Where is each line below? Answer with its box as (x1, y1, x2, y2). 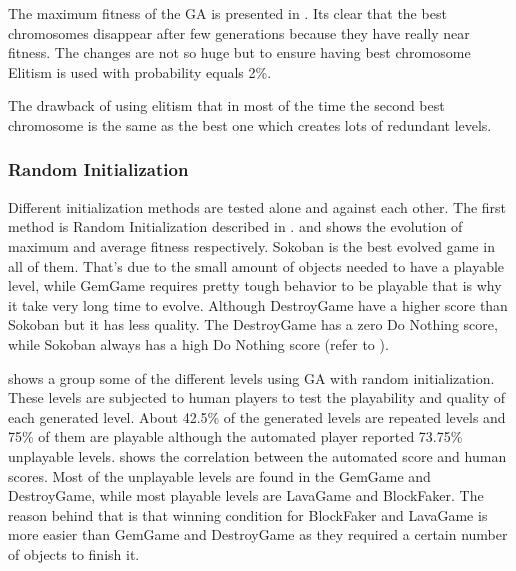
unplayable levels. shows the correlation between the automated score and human (8, 445, 507, 466)
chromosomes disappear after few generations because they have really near (8, 22, 470, 43)
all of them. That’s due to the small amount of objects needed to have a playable (8, 255, 505, 276)
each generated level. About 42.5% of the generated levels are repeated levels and (8, 406, 506, 427)
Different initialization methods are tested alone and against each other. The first (8, 196, 507, 217)
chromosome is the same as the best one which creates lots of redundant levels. (8, 114, 492, 135)
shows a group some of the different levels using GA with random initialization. (8, 367, 495, 388)
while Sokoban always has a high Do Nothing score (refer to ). (8, 333, 389, 354)
